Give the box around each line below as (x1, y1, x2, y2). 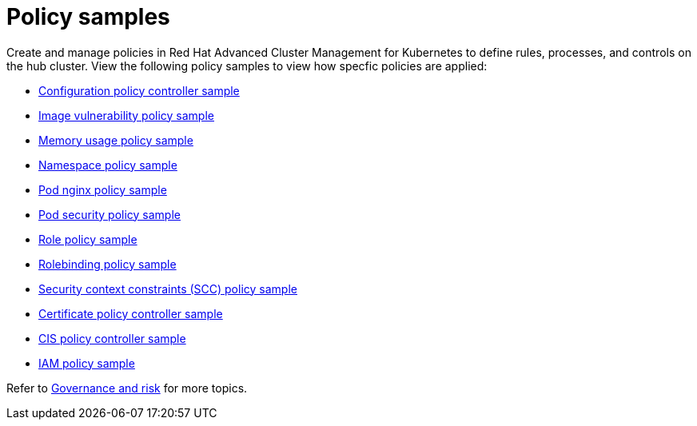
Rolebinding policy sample (38, 257, 177, 271)
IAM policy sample (38, 356, 135, 370)
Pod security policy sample (38, 207, 181, 221)
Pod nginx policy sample (38, 182, 167, 197)
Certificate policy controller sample (38, 306, 223, 320)
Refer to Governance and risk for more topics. (6, 380, 248, 395)
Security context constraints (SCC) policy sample (38, 281, 297, 296)
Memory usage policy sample (38, 133, 193, 147)
